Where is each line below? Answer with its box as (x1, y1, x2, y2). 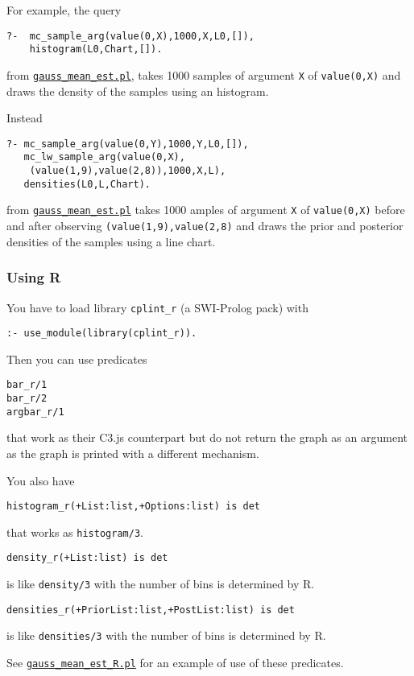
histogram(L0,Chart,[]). (29, 43, 163, 56)
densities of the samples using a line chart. (6, 233, 216, 249)
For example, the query (6, 2, 122, 18)
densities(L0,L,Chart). (23, 178, 151, 190)
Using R (6, 267, 61, 287)
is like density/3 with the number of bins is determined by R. (6, 575, 315, 592)
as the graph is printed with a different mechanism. (6, 444, 259, 461)
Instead (6, 109, 43, 126)
